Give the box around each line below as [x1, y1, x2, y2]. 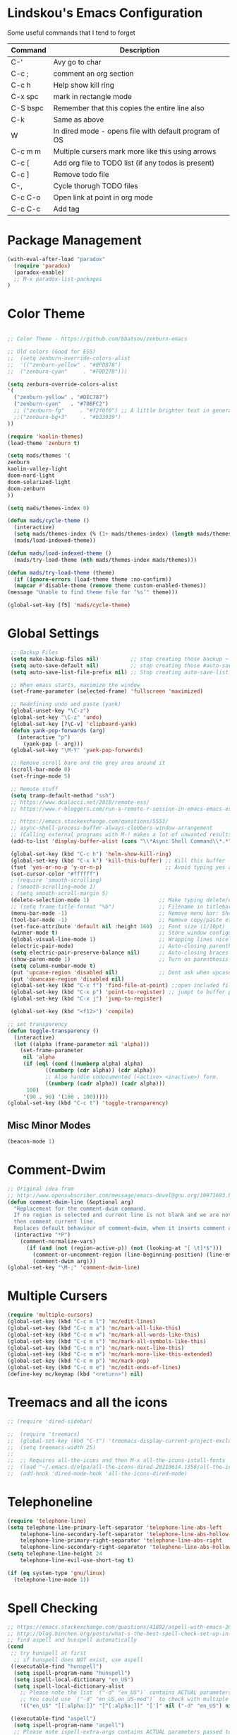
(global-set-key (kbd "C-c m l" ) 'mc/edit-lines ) [7, 1318, 157, 1325]
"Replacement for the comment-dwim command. [13, 1205, 147, 1212]
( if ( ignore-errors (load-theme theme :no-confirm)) [13, 575, 172, 583]
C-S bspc [11, 103, 44, 113]
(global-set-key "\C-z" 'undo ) [10, 714, 102, 721]
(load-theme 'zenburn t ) [7, 439, 80, 446]
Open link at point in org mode [53, 192, 154, 202]
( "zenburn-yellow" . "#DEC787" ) [13, 394, 109, 401]
